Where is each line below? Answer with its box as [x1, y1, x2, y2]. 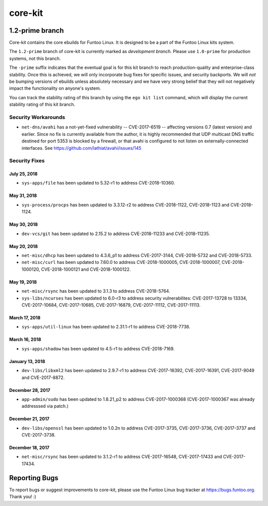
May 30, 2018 [9, 221, 38, 228]
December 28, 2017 [9, 387, 51, 393]
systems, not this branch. [9, 55, 61, 62]
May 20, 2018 [9, 243, 38, 249]
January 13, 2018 [9, 358, 46, 364]
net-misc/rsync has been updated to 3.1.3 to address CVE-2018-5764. [21, 288, 171, 294]
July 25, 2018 [9, 171, 38, 177]
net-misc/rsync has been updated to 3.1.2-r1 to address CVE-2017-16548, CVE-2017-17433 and [21, 454, 222, 460]
